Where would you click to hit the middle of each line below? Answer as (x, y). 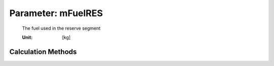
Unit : (27, 37)
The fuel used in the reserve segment (61, 28)
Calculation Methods (43, 52)
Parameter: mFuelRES (56, 13)
